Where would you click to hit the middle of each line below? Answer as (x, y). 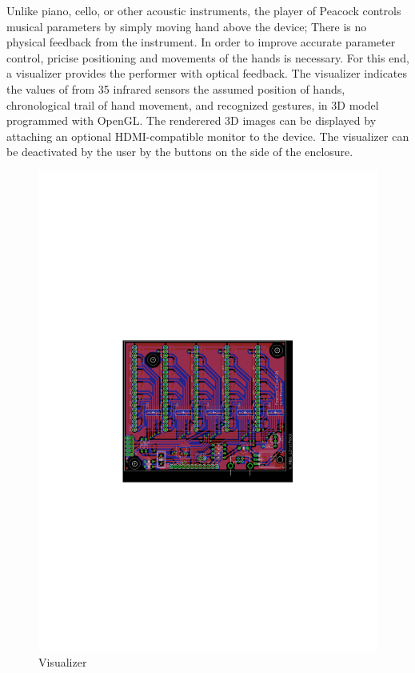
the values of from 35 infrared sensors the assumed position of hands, (176, 88)
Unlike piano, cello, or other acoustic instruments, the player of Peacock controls (204, 10)
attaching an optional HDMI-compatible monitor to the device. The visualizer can (208, 136)
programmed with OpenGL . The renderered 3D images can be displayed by (192, 120)
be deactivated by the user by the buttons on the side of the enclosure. (180, 152)
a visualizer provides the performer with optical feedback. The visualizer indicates (207, 73)
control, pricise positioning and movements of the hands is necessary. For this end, (208, 57)
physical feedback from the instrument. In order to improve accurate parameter (201, 42)
